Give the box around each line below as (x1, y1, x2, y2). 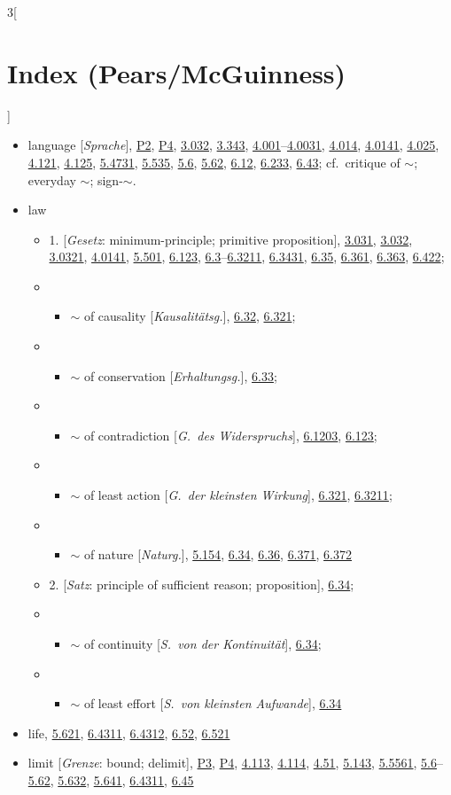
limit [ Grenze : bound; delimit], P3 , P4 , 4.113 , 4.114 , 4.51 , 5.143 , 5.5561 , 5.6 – (27, 753, 443, 772)
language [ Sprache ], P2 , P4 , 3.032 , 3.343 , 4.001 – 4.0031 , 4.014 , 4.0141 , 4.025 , (27, 136, 439, 154)
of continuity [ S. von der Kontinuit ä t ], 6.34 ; (83, 635, 322, 652)
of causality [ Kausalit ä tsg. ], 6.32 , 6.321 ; (83, 307, 296, 325)
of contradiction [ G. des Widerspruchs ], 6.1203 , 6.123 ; (83, 425, 377, 444)
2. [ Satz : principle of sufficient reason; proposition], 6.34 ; (49, 574, 354, 593)
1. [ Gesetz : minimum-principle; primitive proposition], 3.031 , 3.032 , (49, 230, 413, 248)
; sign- (89, 170, 123, 189)
